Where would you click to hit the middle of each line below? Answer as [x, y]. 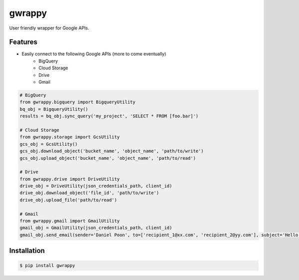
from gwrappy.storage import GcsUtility [70, 137]
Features [23, 42]
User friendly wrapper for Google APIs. [49, 28]
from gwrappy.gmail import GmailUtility [70, 221]
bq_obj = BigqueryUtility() [54, 109]
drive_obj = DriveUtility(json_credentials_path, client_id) [96, 186]
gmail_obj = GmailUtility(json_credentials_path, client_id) [96, 228]
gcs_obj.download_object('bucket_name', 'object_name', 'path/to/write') [112, 151]
